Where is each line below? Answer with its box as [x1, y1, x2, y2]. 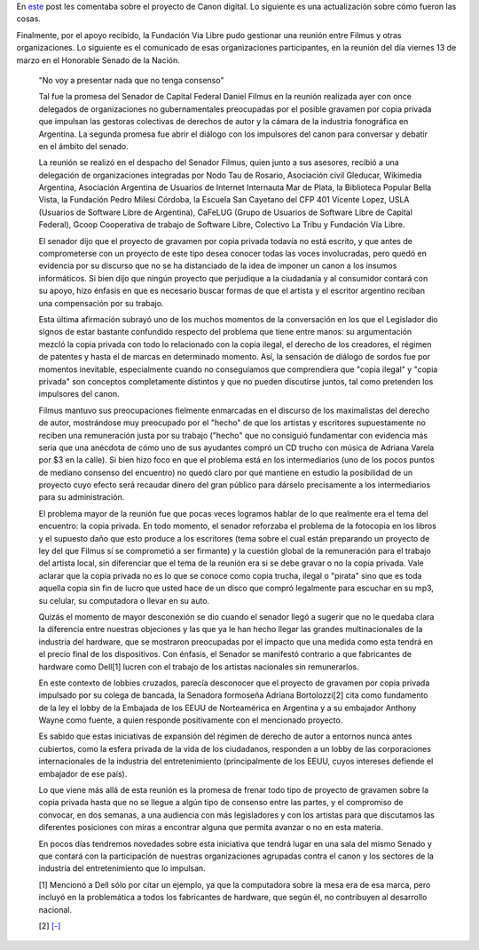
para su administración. [38, 492, 125, 503]
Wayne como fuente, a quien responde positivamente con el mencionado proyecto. [38, 715, 343, 725]
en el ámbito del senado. [38, 140, 129, 151]
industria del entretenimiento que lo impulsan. [38, 863, 206, 874]
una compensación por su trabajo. [38, 297, 164, 308]
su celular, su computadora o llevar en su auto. [38, 595, 210, 606]
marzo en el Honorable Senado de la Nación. [16, 54, 181, 66]
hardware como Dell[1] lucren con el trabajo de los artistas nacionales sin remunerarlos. [38, 661, 359, 672]
